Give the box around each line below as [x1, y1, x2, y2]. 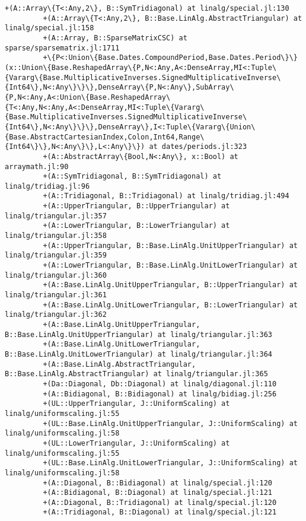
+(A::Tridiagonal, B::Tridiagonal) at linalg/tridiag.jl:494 [43, 192, 289, 201]
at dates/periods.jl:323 [149, 142, 247, 151]
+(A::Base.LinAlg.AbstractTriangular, [43, 360, 196, 368]
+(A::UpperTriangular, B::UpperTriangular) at [43, 202, 230, 211]
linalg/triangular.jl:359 [5, 251, 107, 260]
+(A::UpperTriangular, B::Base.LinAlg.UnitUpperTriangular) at [43, 241, 298, 250]
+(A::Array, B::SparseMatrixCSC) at [43, 33, 187, 42]
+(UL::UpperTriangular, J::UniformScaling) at [43, 399, 230, 408]
